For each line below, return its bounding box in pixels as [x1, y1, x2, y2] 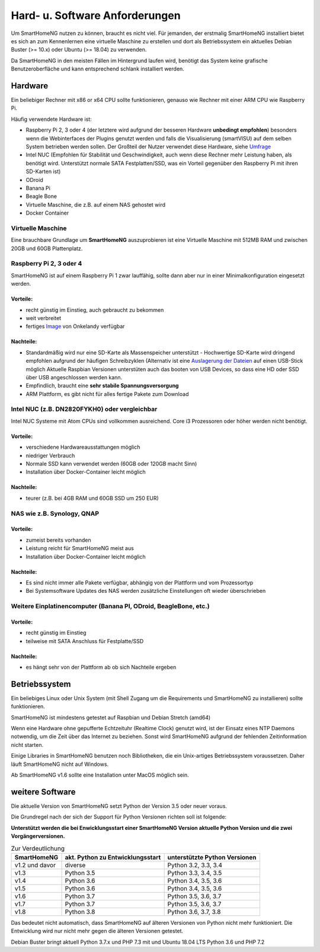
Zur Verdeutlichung [11, 844, 65, 852]
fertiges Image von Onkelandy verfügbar [25, 323, 125, 330]
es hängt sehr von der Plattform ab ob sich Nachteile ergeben [25, 664, 177, 671]
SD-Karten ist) [25, 168, 61, 175]
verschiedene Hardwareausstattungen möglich [25, 443, 140, 451]
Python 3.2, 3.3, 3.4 [167, 861, 222, 869]
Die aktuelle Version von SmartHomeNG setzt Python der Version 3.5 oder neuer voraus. [11, 802, 228, 809]
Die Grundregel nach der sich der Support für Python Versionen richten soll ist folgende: [11, 813, 227, 820]
